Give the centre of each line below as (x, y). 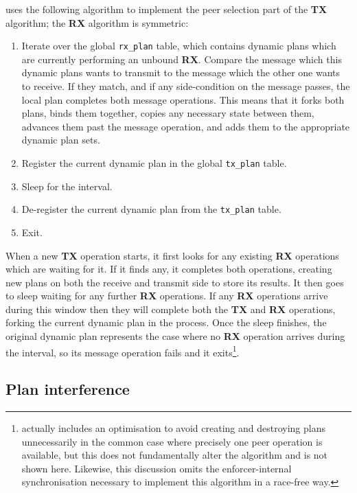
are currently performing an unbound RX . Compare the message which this (182, 59)
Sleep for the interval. (67, 186)
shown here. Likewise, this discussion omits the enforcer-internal (157, 468)
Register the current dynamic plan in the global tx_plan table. (154, 163)
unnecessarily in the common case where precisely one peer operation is (172, 441)
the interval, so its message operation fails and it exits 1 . (123, 351)
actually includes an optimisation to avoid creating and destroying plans (173, 428)
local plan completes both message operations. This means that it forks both (183, 99)
